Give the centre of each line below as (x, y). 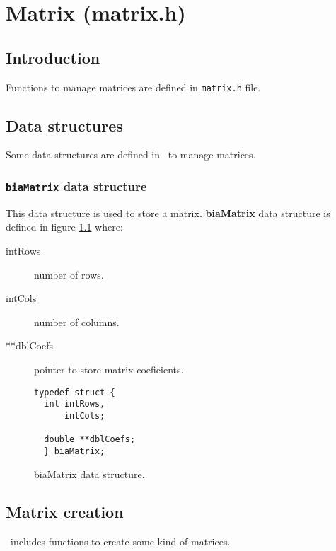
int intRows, (75, 404)
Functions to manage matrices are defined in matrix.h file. (133, 87)
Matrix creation (65, 512)
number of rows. (69, 274)
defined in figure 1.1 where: (64, 227)
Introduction (53, 57)
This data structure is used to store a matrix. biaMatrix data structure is (168, 213)
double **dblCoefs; (90, 440)
